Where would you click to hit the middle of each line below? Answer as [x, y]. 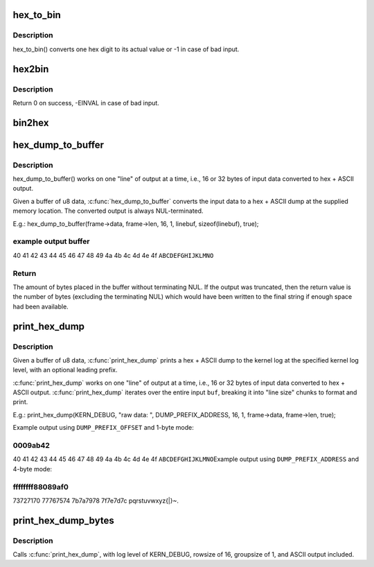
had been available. [41, 306]
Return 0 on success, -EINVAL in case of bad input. [86, 103]
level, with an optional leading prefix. [65, 370]
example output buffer [51, 241]
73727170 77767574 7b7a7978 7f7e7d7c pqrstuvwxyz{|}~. [96, 500]
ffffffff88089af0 [41, 487]
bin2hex [31, 122]
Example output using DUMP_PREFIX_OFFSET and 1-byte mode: [103, 428]
